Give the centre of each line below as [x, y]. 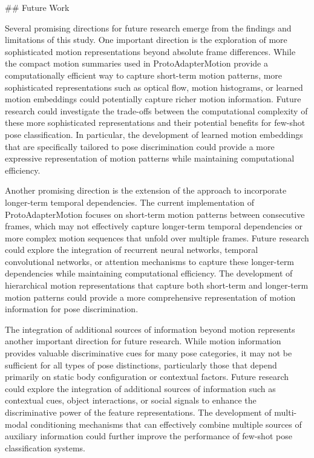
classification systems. [45, 447]
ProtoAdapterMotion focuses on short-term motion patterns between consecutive [155, 214]
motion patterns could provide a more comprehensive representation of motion [150, 297]
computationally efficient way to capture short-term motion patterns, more [144, 75]
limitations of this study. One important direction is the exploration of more [146, 40]
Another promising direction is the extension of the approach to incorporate [146, 190]
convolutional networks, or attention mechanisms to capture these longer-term [150, 261]
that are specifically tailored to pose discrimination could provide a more [140, 146]
